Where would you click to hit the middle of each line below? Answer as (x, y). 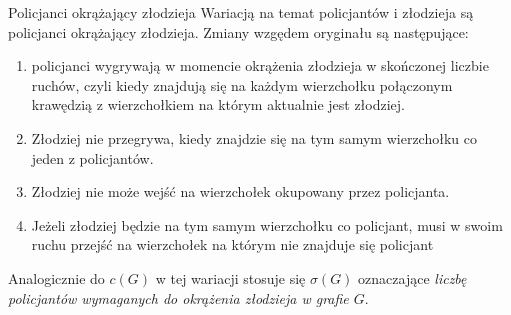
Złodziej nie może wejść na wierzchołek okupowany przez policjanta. (240, 191)
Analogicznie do (56, 277)
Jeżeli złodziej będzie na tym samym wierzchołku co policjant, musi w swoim (267, 224)
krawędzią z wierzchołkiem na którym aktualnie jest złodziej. (218, 104)
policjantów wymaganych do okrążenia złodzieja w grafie (178, 297)
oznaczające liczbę (412, 277)
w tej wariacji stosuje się (230, 277)
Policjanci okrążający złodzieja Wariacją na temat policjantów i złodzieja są (241, 12)
